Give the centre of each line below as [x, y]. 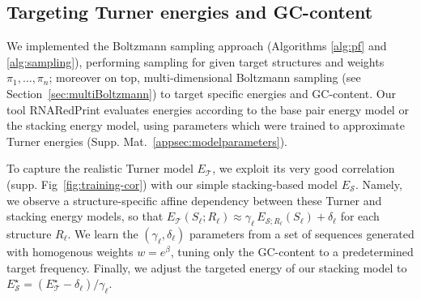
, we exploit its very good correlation [304, 168]
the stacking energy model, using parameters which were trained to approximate [206, 125]
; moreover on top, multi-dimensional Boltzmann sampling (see [205, 77]
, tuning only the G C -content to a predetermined [292, 251]
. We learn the [103, 233]
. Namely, [378, 184]
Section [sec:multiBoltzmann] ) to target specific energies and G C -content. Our [201, 93]
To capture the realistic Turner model [100, 168]
